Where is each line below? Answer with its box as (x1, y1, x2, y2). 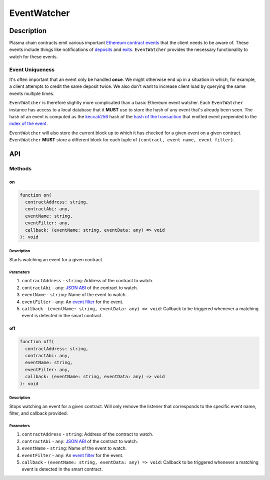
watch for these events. (9, 53, 58, 59)
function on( (19, 192, 52, 198)
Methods (9, 165, 32, 172)
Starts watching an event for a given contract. (9, 256, 103, 262)
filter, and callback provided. (9, 410, 68, 416)
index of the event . (9, 120, 48, 127)
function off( (19, 339, 54, 345)
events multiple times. (9, 90, 54, 96)
